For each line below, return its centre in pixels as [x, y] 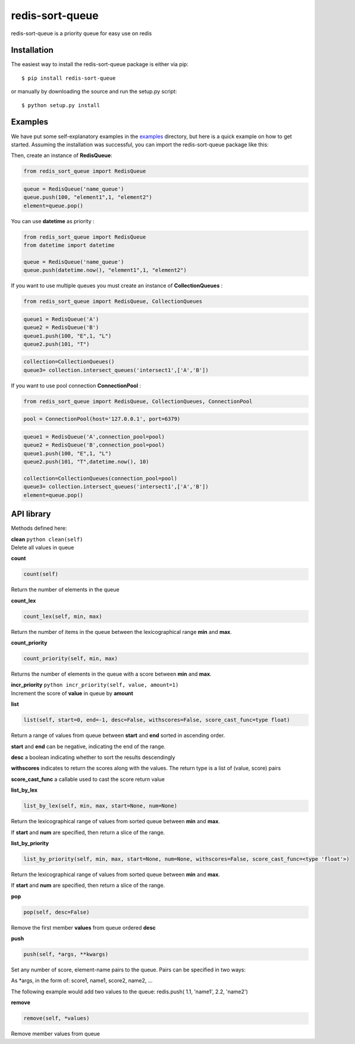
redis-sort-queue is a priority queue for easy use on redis [81, 33]
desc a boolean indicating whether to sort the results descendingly [93, 757]
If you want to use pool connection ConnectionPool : [76, 385]
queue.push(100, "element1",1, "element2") [88, 197]
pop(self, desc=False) [56, 912]
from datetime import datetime [69, 245]
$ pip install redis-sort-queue [69, 78]
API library [31, 514]
